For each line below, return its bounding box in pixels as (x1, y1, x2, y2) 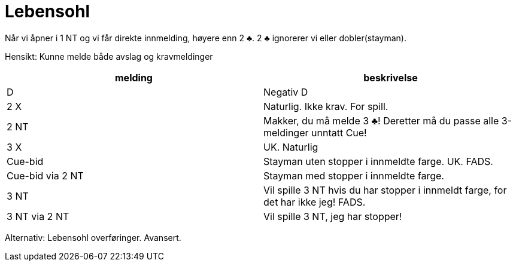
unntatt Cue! (311, 126, 367, 139)
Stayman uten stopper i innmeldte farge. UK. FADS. (263, 155, 493, 167)
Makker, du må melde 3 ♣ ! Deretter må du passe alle (263, 114, 499, 127)
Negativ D (263, 85, 308, 98)
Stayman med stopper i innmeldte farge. (263, 169, 444, 182)
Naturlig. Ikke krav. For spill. (263, 100, 388, 112)
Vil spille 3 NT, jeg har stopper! (263, 210, 402, 222)
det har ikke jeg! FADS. (263, 195, 366, 208)
